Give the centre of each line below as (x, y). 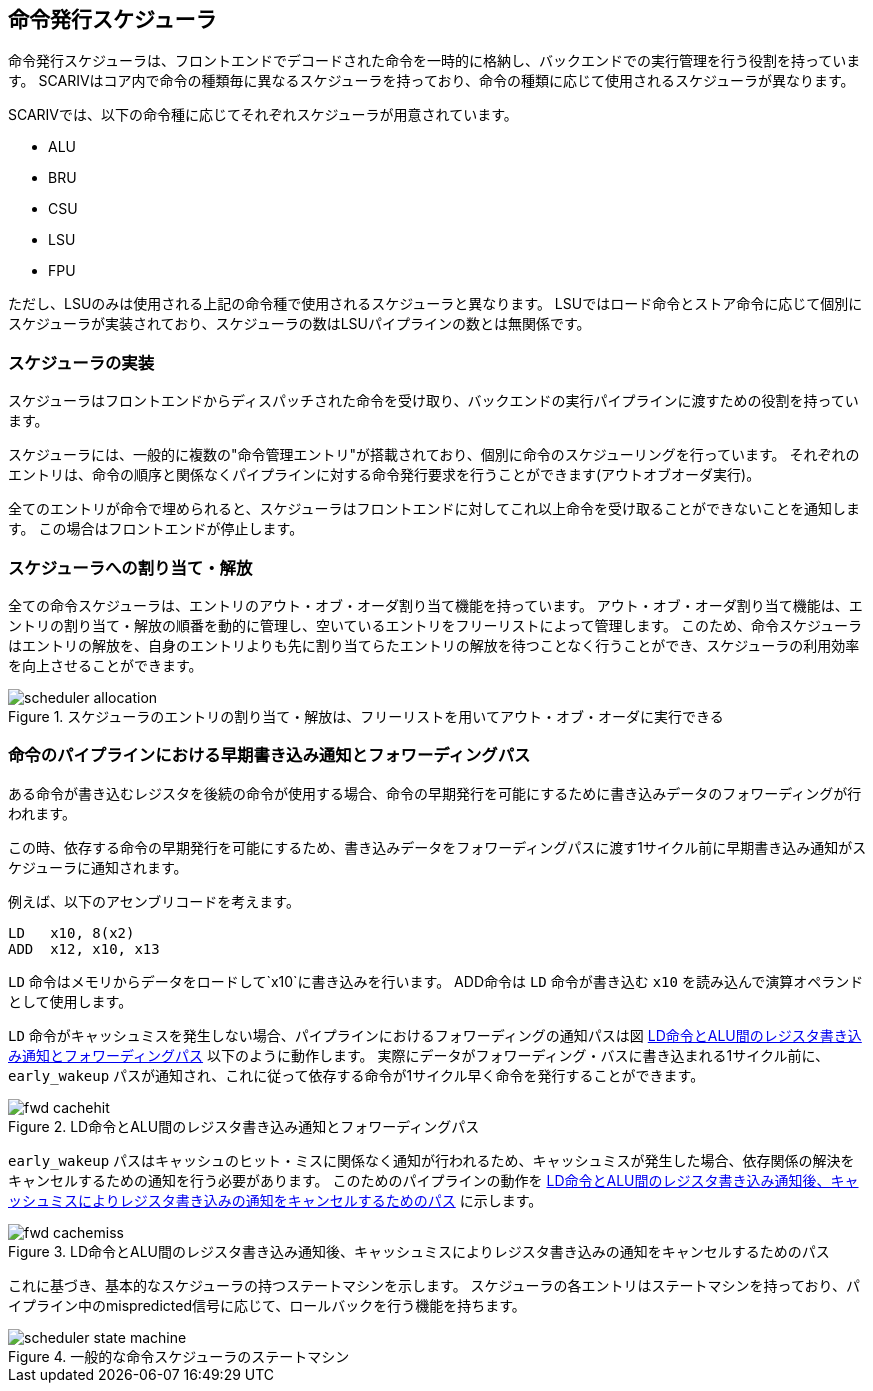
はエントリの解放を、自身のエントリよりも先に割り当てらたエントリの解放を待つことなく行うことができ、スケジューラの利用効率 (434, 645)
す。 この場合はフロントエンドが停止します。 (156, 529)
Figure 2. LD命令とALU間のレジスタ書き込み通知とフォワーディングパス (244, 1126)
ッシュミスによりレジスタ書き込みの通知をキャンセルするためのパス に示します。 (275, 1200)
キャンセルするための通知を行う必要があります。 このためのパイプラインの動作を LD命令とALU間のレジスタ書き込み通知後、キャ (433, 1180)
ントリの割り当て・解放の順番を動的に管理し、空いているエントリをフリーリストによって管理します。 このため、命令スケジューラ (435, 625)
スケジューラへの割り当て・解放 (130, 567)
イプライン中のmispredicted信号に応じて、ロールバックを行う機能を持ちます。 (267, 1305)
